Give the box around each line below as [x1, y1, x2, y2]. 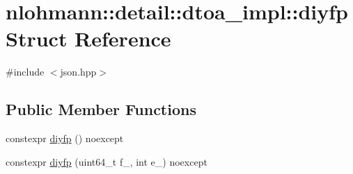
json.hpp [60, 64, 97, 79]
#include [6, 64, 45, 79]
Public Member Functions [6, 98, 196, 120]
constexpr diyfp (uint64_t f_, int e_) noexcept [6, 154, 207, 168]
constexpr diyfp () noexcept [6, 131, 124, 146]
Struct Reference [6, 24, 171, 53]
